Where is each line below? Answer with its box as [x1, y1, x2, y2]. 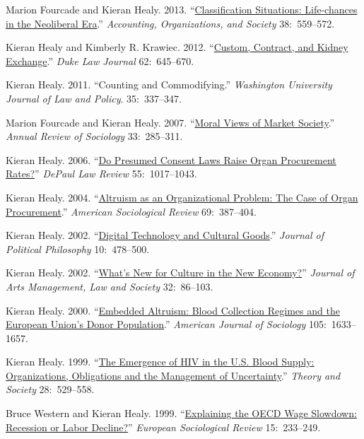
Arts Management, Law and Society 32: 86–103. [6, 279, 213, 293]
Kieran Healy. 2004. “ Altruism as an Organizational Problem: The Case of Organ [6, 189, 358, 204]
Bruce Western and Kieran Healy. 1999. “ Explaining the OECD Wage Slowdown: [6, 406, 357, 421]
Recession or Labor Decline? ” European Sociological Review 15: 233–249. [6, 419, 321, 434]
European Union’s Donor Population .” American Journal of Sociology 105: [6, 317, 327, 332]
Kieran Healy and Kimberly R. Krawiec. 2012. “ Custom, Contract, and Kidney [6, 40, 348, 54]
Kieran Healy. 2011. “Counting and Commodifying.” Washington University [6, 77, 332, 92]
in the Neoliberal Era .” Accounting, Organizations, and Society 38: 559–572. [6, 16, 335, 30]
